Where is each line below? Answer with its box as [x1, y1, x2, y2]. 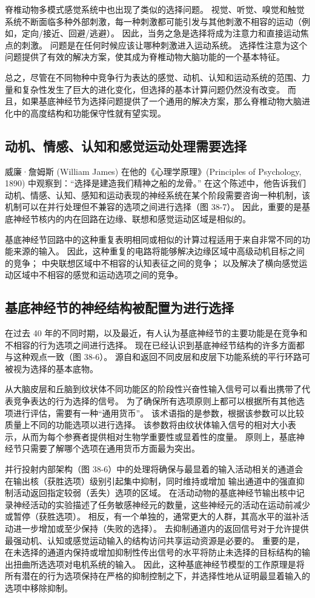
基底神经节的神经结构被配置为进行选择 [5, 298, 234, 317]
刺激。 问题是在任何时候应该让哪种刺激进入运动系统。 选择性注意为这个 [21, 38, 308, 51]
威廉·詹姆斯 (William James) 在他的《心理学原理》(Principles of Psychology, [5, 165, 302, 177]
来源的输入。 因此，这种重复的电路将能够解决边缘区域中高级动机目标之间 [13, 245, 305, 257]
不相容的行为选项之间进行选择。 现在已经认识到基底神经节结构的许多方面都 [5, 338, 305, 351]
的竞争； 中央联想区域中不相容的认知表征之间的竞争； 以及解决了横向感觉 [5, 256, 299, 269]
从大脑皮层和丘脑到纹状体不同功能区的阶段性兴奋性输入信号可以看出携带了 [5, 382, 302, 395]
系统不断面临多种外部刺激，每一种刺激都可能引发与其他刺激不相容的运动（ [5, 15, 302, 27]
